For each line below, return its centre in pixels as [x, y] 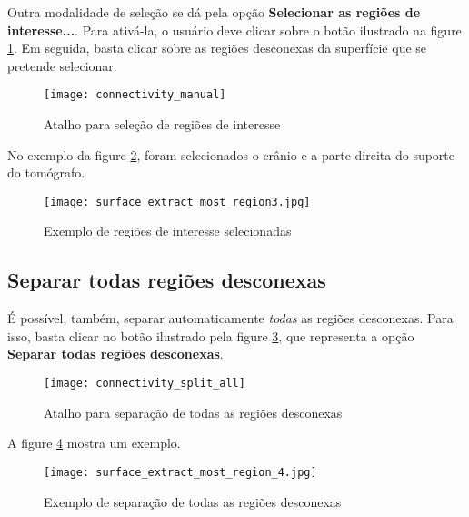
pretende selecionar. [62, 65]
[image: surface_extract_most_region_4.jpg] [180, 472]
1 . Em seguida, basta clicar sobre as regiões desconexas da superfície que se [217, 48]
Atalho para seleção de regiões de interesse [162, 124]
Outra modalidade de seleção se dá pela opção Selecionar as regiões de [214, 12]
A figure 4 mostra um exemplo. [94, 443]
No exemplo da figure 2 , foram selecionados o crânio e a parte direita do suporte [231, 154]
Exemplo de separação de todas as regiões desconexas [193, 501]
